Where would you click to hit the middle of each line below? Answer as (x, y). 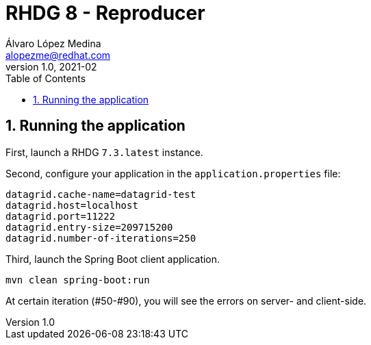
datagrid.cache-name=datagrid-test (101, 194)
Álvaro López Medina (53, 43)
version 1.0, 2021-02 (51, 66)
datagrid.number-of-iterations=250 (101, 238)
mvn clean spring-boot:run (78, 280)
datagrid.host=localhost (72, 205)
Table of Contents (46, 78)
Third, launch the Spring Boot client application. (113, 259)
